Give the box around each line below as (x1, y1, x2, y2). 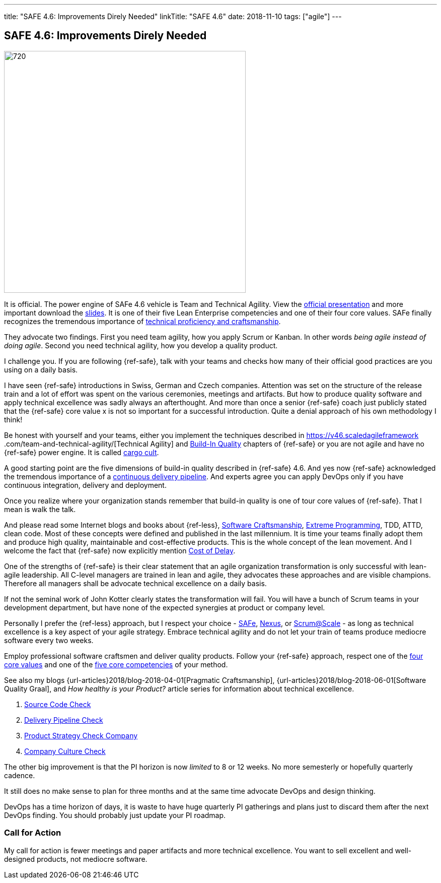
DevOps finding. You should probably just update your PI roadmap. (4, 810, 226, 819)
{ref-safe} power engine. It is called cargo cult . (4, 448, 159, 457)
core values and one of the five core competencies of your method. (4, 660, 228, 669)
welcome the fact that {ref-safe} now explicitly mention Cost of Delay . (4, 546, 236, 555)
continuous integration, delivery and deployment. (4, 480, 167, 489)
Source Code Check (24, 700, 91, 709)
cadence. (4, 771, 35, 780)
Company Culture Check (24, 746, 106, 755)
